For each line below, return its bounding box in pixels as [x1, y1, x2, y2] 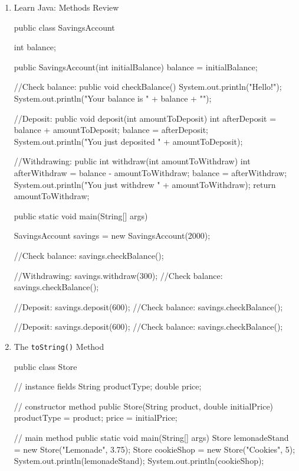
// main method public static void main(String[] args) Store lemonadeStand [14, 431, 289, 443]
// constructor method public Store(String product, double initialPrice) [14, 399, 274, 412]
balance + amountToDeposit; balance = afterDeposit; [14, 124, 209, 136]
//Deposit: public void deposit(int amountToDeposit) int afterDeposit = [14, 112, 277, 124]
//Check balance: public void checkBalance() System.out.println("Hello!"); [14, 80, 282, 93]
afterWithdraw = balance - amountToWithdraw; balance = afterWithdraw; [14, 166, 287, 178]
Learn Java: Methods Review [14, 1, 119, 13]
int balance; [14, 41, 56, 53]
